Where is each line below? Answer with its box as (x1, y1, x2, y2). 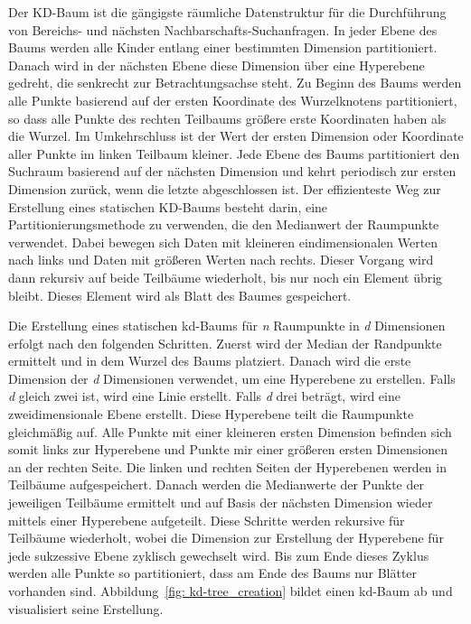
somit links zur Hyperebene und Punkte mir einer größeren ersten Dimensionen (8, 440, 447, 459)
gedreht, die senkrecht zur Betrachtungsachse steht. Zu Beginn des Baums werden (8, 73, 462, 92)
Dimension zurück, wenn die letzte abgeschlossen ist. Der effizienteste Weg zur (8, 179, 441, 198)
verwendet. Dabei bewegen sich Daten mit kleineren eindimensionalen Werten (8, 232, 438, 251)
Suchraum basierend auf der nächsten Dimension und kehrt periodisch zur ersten (8, 162, 457, 181)
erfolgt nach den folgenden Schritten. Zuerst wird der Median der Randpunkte (8, 333, 442, 352)
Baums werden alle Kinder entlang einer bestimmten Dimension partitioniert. (8, 38, 438, 57)
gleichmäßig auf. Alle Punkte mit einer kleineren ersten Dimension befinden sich (8, 422, 452, 441)
